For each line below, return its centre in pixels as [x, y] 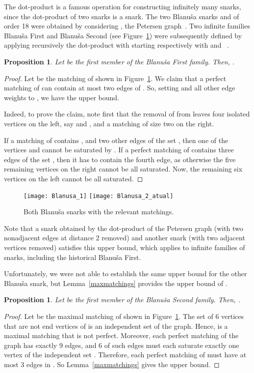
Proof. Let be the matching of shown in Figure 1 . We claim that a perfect [115, 78]
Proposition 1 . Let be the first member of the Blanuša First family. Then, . [119, 61]
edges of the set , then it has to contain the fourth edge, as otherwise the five [120, 159]
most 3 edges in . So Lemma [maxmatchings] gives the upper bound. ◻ [112, 364]
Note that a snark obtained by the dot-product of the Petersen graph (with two [124, 228]
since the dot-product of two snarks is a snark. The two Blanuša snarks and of [122, 16]
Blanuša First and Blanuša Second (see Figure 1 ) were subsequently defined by [123, 35]
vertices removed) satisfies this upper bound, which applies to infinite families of [125, 247]
